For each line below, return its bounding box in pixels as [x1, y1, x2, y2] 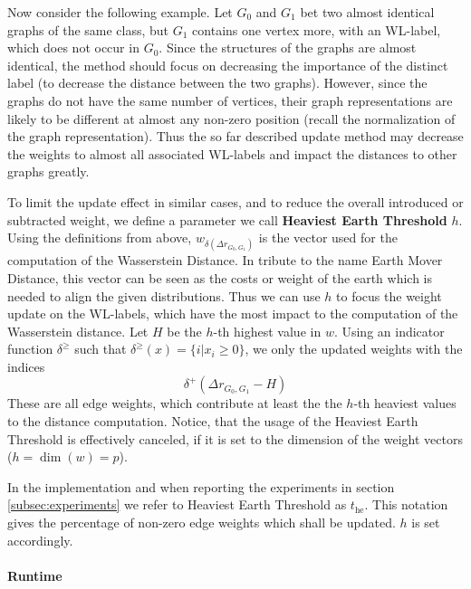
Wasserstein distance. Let [7, 321, 149, 340]
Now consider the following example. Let [7, 3, 233, 21]
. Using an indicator [333, 321, 445, 340]
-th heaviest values [353, 394, 457, 413]
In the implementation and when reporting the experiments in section [7, 477, 395, 496]
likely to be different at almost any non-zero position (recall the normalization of [7, 109, 456, 128]
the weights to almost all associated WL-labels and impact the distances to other [7, 144, 457, 163]
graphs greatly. [7, 162, 90, 181]
